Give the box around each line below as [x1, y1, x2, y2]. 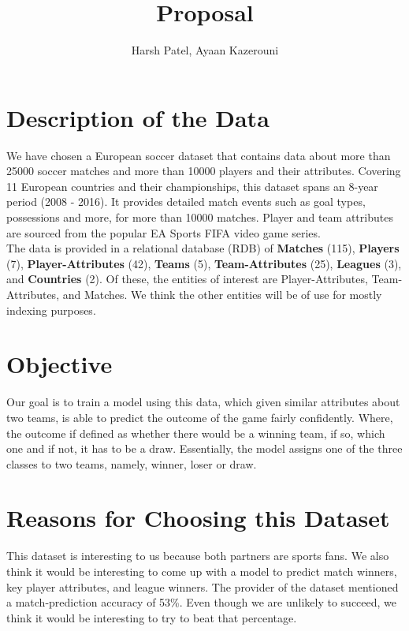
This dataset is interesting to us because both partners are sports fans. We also [6, 547, 389, 564]
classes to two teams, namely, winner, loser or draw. [6, 455, 257, 472]
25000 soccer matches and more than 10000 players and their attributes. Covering [6, 162, 401, 179]
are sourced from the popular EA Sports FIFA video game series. [6, 224, 321, 241]
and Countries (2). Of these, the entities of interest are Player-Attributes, [6, 271, 368, 287]
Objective [6, 348, 113, 380]
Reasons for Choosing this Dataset [6, 502, 390, 534]
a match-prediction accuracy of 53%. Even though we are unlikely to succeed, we [6, 594, 397, 610]
